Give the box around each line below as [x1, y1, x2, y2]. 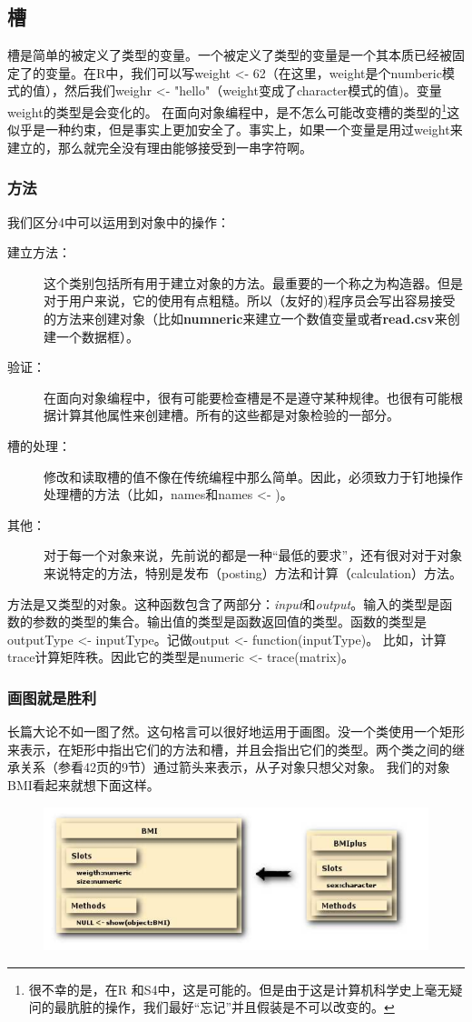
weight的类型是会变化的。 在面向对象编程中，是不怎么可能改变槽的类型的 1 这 [7, 99, 460, 121]
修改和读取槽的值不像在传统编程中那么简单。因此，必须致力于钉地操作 [44, 466, 463, 486]
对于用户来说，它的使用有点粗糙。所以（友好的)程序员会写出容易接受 [44, 291, 456, 310]
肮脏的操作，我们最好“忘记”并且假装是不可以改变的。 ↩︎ [66, 997, 395, 1017]
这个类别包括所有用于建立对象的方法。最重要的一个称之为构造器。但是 [44, 273, 463, 292]
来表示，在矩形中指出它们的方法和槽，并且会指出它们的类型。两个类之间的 [7, 739, 452, 758]
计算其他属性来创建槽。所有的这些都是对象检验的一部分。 [55, 406, 399, 425]
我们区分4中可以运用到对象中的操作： [7, 212, 230, 231]
